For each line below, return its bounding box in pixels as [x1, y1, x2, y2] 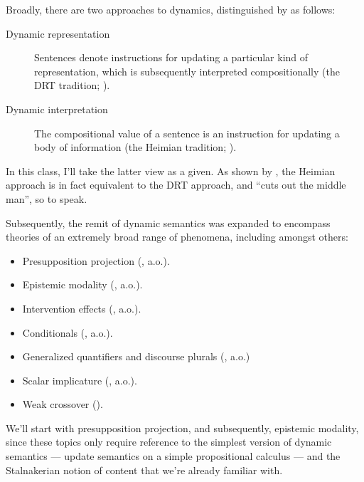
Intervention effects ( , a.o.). [22, 300, 141, 315]
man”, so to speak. [6, 191, 87, 206]
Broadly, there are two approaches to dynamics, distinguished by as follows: [6, 2, 336, 16]
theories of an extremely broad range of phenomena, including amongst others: [6, 229, 348, 244]
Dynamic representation [6, 26, 110, 41]
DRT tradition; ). [34, 78, 110, 93]
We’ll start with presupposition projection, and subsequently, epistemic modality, [6, 420, 359, 435]
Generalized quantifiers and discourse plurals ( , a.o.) [22, 349, 250, 364]
